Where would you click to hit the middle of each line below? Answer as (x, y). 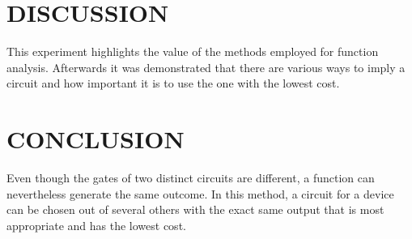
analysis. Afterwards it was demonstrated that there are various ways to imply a (206, 67)
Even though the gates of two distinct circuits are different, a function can (191, 178)
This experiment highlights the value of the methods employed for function (193, 51)
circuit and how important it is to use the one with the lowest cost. (173, 83)
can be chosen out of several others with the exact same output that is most (195, 209)
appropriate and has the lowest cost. (96, 225)
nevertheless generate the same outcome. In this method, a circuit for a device (200, 193)
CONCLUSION (96, 139)
